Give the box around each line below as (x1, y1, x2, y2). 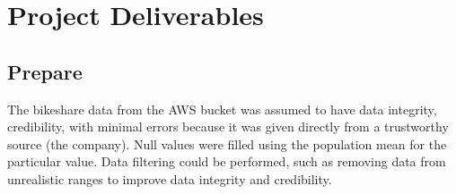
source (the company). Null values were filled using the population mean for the (7, 134, 447, 153)
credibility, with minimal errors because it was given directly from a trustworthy (7, 117, 449, 136)
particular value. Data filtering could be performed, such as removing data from (7, 152, 446, 171)
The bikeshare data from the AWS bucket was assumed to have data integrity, (7, 99, 437, 118)
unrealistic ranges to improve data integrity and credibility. (7, 169, 332, 188)
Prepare (7, 57, 83, 85)
